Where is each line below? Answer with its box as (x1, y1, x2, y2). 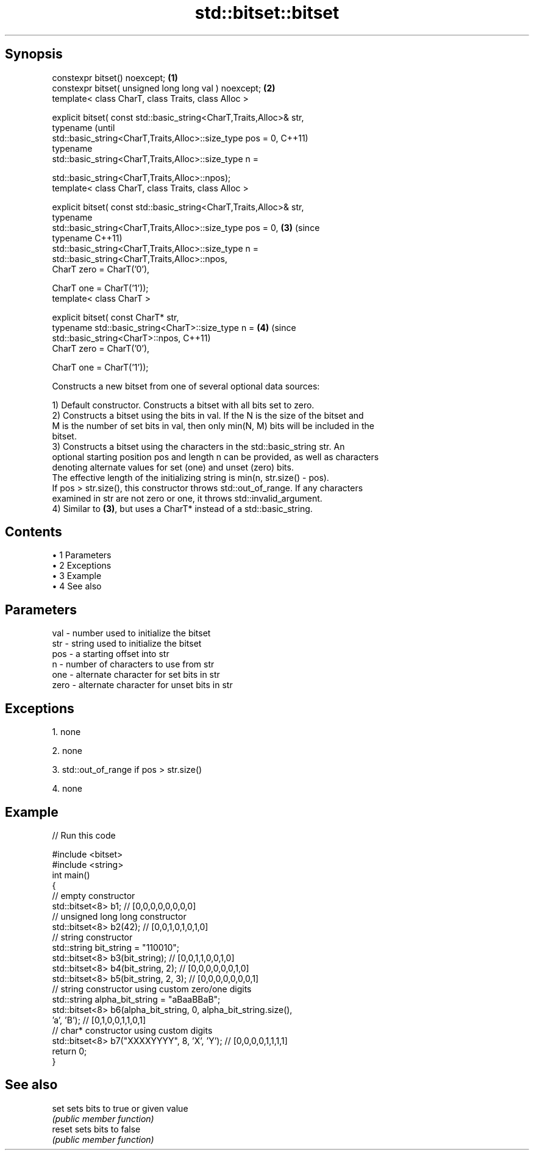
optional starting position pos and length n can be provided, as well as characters (52, 451, 379, 462)
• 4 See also (52, 581, 102, 592)
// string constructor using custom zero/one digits (52, 983, 252, 994)
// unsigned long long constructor (52, 911, 187, 922)
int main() (52, 869, 90, 880)
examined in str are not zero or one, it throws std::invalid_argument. (52, 492, 322, 503)
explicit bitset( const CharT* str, (52, 311, 179, 322)
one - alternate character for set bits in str (52, 669, 220, 680)
